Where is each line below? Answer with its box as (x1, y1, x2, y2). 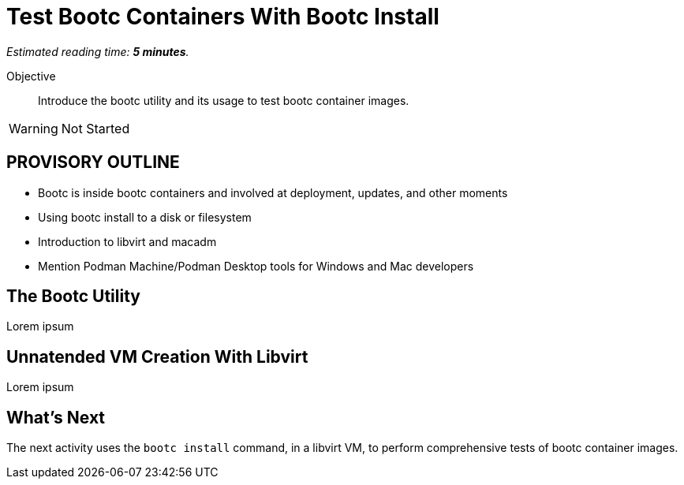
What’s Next (6, 407, 106, 427)
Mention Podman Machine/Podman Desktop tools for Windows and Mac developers (38, 259, 474, 273)
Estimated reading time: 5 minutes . (6, 44, 189, 58)
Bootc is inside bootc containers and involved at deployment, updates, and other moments (38, 185, 508, 200)
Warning (9, 120, 58, 136)
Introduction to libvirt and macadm (38, 234, 217, 248)
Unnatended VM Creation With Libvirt (6, 346, 308, 367)
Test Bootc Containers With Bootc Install (6, 3, 439, 30)
